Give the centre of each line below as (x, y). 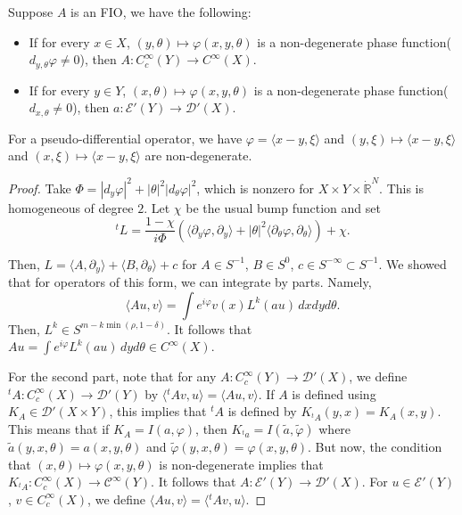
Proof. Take (40, 188)
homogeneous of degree (71, 207)
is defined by (262, 411)
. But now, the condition (375, 447)
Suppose (31, 12)
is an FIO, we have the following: (161, 12)
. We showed (412, 263)
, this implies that (158, 411)
